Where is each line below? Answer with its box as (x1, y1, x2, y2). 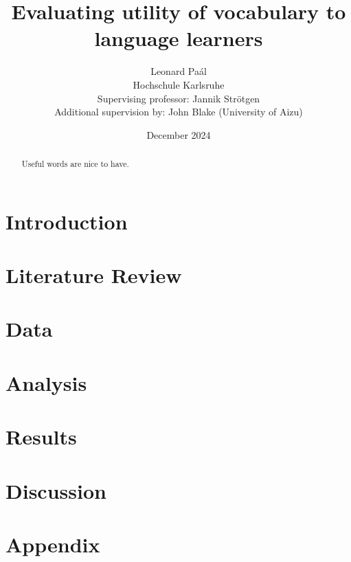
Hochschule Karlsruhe (133, 77, 225, 91)
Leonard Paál (150, 64, 207, 78)
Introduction (5, 207, 128, 235)
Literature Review (5, 261, 182, 289)
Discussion (5, 476, 106, 504)
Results (5, 423, 77, 451)
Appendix (5, 530, 100, 558)
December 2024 (146, 127, 211, 142)
